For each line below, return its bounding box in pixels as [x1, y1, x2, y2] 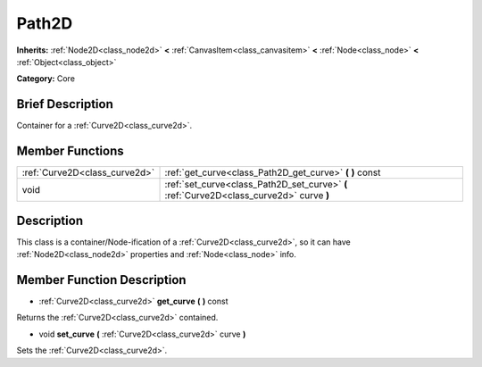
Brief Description [16, 96, 113, 112]
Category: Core [16, 73, 76, 84]
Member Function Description [16, 272, 187, 288]
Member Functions [16, 144, 124, 159]
